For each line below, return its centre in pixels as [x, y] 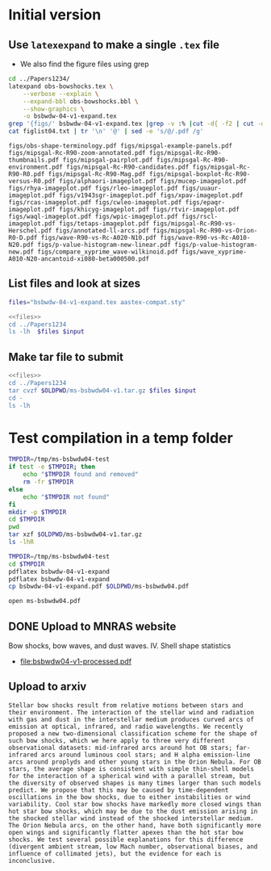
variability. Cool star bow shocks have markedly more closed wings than [135, 804]
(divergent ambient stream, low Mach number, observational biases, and [133, 846]
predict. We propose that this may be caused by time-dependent [119, 790]
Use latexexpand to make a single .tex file [114, 45]
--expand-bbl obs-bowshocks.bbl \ [81, 101]
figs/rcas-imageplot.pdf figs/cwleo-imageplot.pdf [95, 203]
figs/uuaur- [201, 188]
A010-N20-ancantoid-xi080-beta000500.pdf [79, 259]
